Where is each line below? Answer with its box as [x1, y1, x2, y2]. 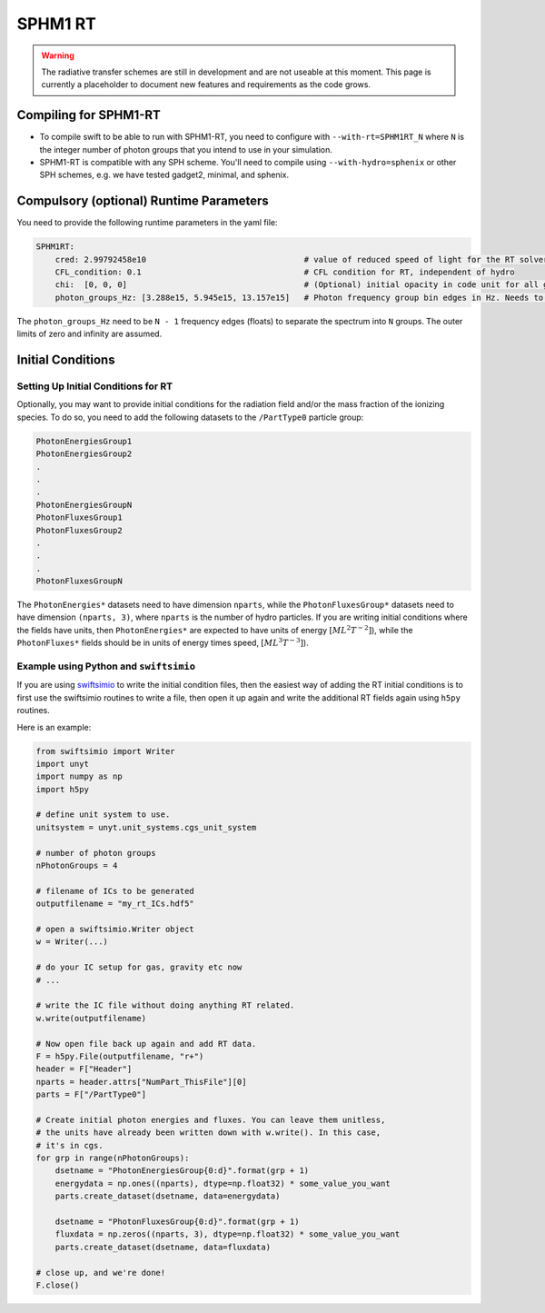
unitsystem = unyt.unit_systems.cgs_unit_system [35, 822, 257, 832]
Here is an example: [16, 721, 92, 732]
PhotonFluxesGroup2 [35, 525, 123, 535]
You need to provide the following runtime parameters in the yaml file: [16, 217, 278, 228]
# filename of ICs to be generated [35, 886, 194, 896]
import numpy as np [35, 771, 123, 781]
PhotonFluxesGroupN [35, 576, 123, 586]
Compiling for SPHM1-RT [16, 107, 161, 123]
